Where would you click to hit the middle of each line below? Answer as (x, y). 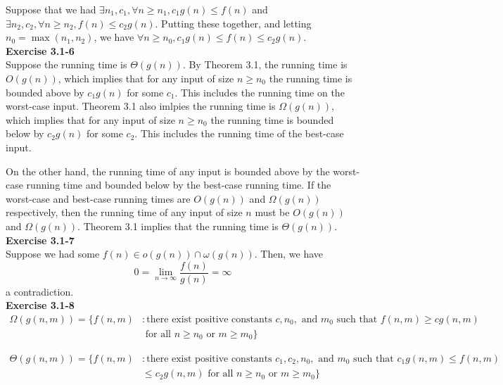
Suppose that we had (51, 9)
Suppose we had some (53, 254)
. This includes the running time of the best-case (239, 133)
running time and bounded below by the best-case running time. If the (179, 185)
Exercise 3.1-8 (40, 305)
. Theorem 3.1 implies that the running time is (178, 226)
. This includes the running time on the (260, 92)
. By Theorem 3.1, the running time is (265, 64)
